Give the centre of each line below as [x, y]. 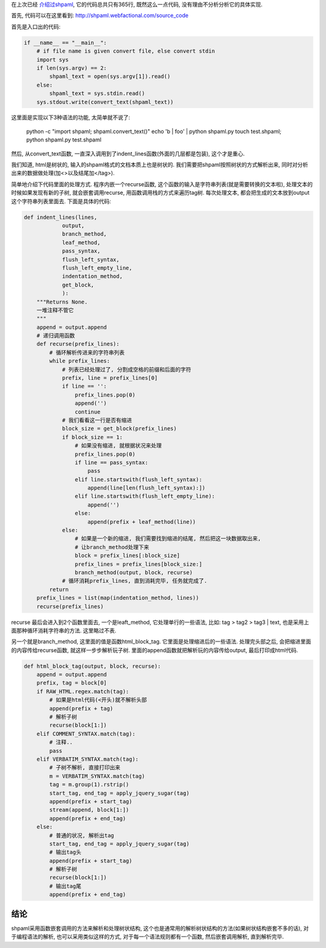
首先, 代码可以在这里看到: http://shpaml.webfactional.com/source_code [100, 16]
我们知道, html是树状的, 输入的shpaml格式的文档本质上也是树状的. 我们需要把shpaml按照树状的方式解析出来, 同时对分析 [160, 165]
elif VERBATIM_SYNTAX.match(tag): [88, 759]
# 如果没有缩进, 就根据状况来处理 [118, 446]
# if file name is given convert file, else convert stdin [126, 51]
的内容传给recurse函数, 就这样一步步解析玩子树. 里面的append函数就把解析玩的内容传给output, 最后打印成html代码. [155, 650]
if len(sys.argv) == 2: [72, 68]
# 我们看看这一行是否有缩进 [97, 420]
